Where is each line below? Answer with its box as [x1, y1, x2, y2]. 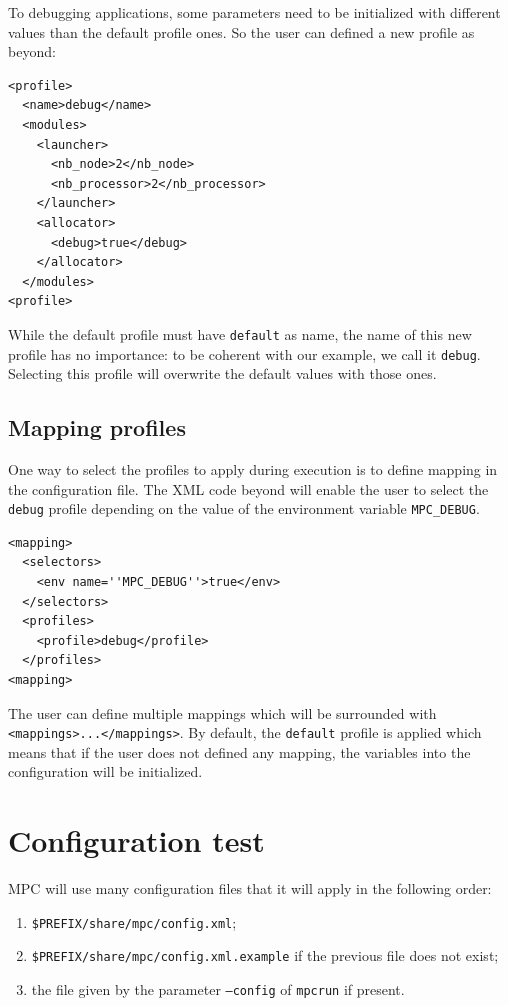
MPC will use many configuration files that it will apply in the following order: [8, 878, 492, 899]
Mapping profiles [8, 412, 186, 443]
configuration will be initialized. [8, 761, 203, 782]
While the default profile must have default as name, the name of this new [8, 323, 472, 344]
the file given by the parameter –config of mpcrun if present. [31, 979, 405, 1000]
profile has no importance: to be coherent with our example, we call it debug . [8, 343, 481, 364]
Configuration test [8, 820, 265, 861]
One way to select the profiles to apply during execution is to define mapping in [8, 459, 498, 480]
